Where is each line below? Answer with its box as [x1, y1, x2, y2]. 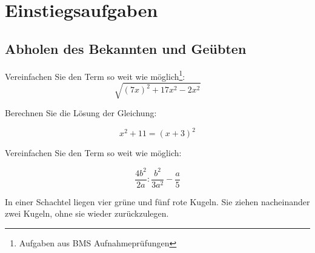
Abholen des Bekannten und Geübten [5, 39, 247, 57]
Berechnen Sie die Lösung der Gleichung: [5, 107, 157, 119]
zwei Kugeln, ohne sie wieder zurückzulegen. [5, 207, 169, 220]
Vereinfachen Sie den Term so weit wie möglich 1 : [5, 68, 185, 82]
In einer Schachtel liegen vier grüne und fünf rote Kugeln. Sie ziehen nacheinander [5, 195, 310, 208]
